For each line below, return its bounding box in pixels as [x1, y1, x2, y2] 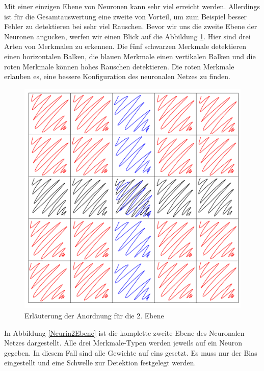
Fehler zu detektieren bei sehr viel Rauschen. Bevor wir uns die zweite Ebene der [4, 21, 257, 32]
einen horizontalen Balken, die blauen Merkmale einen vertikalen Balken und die [4, 51, 256, 61]
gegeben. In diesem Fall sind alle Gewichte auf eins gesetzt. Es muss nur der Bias [4, 347, 257, 358]
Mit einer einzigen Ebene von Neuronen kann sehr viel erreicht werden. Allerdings [4, 1, 260, 11]
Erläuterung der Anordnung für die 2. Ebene [24, 310, 164, 321]
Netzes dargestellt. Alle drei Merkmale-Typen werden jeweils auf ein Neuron [4, 337, 243, 348]
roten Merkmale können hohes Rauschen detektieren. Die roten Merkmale [4, 61, 234, 71]
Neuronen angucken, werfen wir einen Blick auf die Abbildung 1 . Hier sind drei [4, 31, 251, 41]
